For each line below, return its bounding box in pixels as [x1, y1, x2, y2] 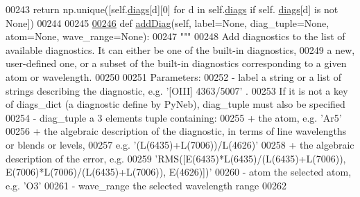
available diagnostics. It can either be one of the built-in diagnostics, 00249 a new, [6, 42, 355, 57]
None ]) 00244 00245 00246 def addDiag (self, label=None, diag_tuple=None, [6, 15, 329, 30]
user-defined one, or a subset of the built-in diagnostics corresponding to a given [6, 56, 347, 71]
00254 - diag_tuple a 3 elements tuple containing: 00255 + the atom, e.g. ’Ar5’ [6, 110, 342, 124]
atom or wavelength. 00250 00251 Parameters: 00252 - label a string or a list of [6, 69, 342, 84]
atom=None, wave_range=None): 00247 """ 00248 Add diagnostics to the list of [6, 29, 345, 44]
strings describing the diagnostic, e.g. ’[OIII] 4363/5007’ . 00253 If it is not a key [6, 83, 348, 97]
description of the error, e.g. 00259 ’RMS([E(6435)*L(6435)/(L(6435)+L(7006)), [6, 151, 346, 165]
